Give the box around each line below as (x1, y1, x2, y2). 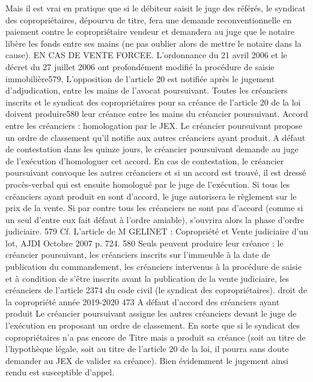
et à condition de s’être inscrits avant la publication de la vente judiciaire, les (5, 272, 290, 284)
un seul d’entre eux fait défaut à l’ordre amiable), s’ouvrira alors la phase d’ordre (5, 213, 305, 225)
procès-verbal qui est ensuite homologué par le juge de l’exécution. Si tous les (5, 178, 290, 190)
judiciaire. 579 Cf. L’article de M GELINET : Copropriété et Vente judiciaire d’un (5, 225, 308, 237)
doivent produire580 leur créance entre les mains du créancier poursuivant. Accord (5, 107, 308, 120)
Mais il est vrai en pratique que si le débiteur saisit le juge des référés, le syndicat (5, 2, 306, 14)
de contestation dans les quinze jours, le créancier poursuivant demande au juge (5, 143, 299, 155)
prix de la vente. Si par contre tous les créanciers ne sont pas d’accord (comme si (5, 201, 303, 214)
